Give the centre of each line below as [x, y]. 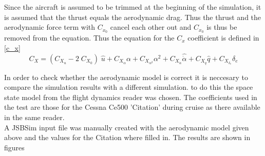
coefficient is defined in [223, 38]
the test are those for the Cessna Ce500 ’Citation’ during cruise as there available [132, 107]
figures [14, 147]
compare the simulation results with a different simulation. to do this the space [129, 87]
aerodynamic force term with [50, 27]
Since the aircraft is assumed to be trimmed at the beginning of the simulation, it [133, 7]
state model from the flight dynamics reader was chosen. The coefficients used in [131, 97]
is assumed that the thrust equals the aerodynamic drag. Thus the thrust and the [133, 17]
